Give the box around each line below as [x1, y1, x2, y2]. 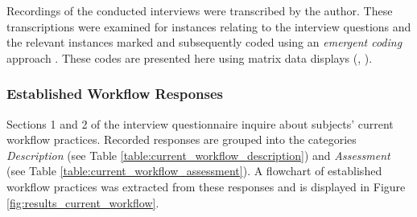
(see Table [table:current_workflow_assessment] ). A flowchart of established [6, 162, 382, 179]
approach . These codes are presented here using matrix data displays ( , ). [6, 49, 373, 66]
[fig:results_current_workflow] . [6, 194, 159, 211]
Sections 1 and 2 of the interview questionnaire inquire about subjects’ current [6, 115, 394, 132]
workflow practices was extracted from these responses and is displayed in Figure [6, 178, 406, 194]
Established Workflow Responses [6, 84, 224, 104]
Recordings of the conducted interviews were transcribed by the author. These [6, 2, 393, 18]
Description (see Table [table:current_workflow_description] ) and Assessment [6, 146, 390, 163]
